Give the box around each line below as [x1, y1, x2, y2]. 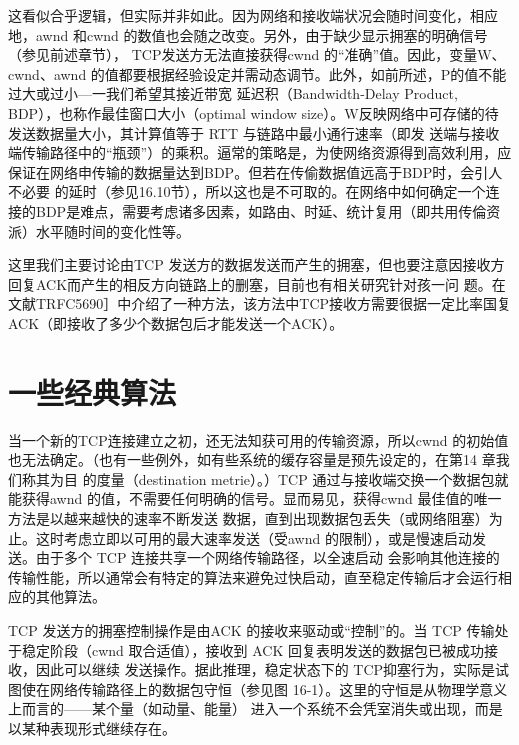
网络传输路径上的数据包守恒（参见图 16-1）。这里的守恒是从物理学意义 [49, 678, 508, 699]
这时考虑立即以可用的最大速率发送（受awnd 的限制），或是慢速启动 [35, 527, 472, 548]
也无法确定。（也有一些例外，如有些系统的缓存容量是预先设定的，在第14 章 [8, 449, 496, 470]
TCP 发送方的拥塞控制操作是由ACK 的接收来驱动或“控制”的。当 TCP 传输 [8, 619, 495, 640]
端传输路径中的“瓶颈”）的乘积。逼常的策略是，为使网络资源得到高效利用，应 [8, 142, 512, 163]
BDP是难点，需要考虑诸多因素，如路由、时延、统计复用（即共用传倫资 [35, 200, 501, 221]
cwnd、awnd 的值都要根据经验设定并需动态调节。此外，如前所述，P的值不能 [8, 63, 507, 84]
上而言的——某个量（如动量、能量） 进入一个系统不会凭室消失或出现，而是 [8, 698, 503, 719]
